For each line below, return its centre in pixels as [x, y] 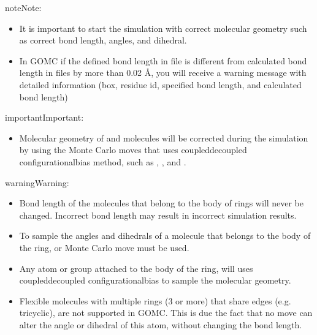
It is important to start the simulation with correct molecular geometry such [163, 28]
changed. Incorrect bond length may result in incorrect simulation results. [158, 215]
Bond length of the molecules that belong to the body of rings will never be [162, 203]
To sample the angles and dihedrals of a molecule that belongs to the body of [165, 235]
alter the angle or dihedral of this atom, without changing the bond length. [161, 324]
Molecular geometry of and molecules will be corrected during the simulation [164, 137]
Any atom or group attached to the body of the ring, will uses [136, 268]
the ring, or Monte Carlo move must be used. [104, 247]
